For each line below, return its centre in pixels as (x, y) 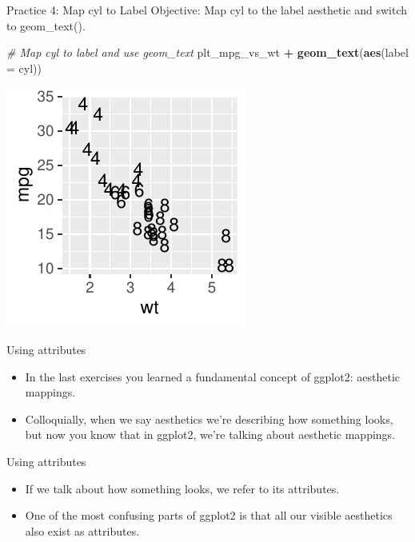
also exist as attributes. (82, 530)
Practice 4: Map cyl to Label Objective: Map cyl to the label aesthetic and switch (207, 10)
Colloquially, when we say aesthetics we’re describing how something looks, (209, 418)
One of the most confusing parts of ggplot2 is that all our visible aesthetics (209, 515)
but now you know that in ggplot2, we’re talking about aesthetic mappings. (210, 434)
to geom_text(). (46, 25)
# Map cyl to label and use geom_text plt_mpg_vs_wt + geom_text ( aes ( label (207, 52)
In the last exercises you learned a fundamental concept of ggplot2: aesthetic (212, 376)
